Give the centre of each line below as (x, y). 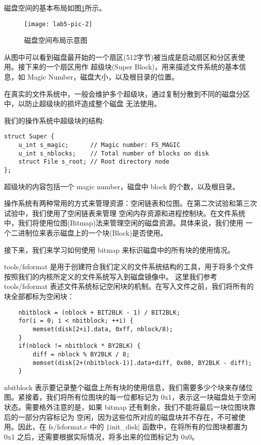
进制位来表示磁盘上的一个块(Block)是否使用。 (93, 233)
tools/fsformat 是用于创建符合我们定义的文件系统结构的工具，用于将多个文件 (129, 267)
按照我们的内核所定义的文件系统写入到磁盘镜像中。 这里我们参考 (111, 276)
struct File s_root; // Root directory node (94, 162)
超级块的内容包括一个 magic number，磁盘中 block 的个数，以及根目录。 (122, 186)
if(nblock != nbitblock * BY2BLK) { (80, 346)
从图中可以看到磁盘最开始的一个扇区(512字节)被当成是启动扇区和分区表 (121, 57)
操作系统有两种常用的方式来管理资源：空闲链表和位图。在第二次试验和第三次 (130, 203)
